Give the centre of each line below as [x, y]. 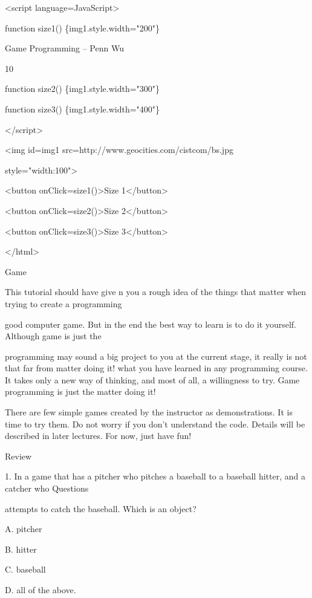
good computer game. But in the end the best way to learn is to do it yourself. [151, 324]
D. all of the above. [41, 590]
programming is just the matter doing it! [80, 392]
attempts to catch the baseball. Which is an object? [101, 508]
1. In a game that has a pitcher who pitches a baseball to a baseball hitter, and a [155, 476]
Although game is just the [53, 336]
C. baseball [25, 569]
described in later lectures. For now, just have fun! [98, 436]
